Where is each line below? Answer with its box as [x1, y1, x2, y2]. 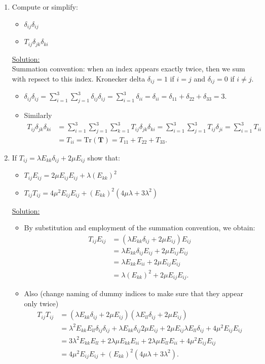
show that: [87, 152, 120, 163]
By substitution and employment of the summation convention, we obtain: [24, 222, 255, 233]
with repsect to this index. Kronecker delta [12, 73, 145, 84]
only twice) [24, 298, 59, 308]
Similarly [24, 109, 52, 120]
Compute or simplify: [12, 2, 78, 12]
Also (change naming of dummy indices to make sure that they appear [24, 288, 243, 298]
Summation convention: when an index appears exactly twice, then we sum [12, 63, 245, 74]
